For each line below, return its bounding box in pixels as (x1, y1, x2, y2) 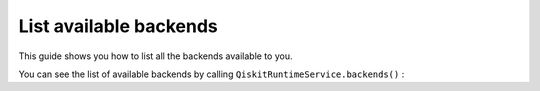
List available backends (18, 15, 219, 37)
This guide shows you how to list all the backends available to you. (18, 50, 293, 62)
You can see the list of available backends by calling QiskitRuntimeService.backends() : (18, 68, 405, 80)
